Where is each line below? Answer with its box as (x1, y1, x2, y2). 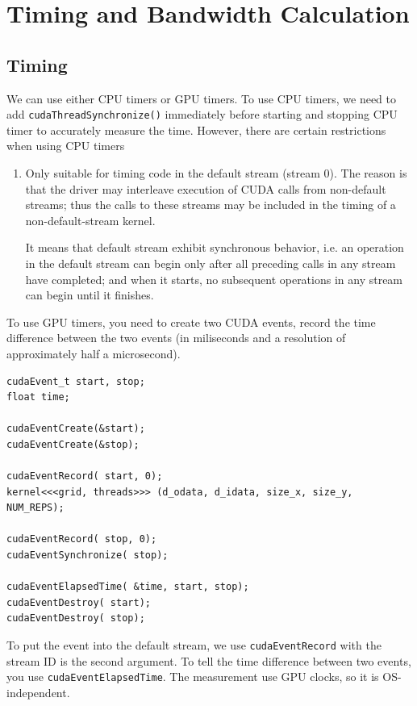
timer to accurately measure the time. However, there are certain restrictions (6, 121, 386, 138)
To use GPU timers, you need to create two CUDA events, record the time (6, 313, 376, 330)
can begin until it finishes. (25, 286, 154, 303)
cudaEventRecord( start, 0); (6, 470, 163, 483)
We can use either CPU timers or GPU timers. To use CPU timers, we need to (6, 90, 397, 107)
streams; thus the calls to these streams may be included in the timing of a (25, 196, 396, 213)
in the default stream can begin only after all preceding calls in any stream (25, 254, 396, 271)
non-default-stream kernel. (25, 211, 156, 228)
